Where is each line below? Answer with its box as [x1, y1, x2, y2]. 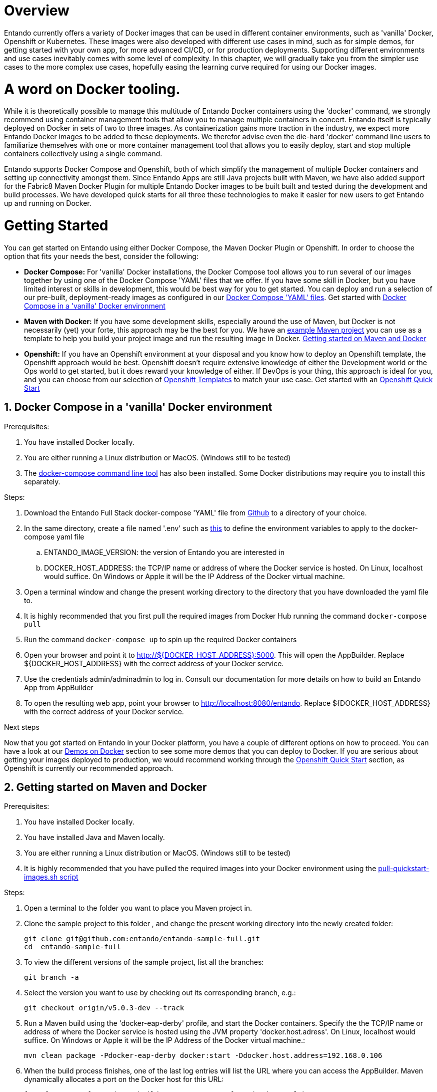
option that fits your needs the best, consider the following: [4, 251, 198, 260]
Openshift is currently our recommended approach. [4, 763, 173, 772]
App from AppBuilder [24, 683, 93, 692]
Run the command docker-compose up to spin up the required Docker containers [24, 635, 297, 644]
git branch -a [24, 973, 79, 982]
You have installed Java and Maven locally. [24, 833, 165, 842]
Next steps [4, 722, 39, 731]
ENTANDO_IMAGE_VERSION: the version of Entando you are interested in [44, 548, 284, 557]
